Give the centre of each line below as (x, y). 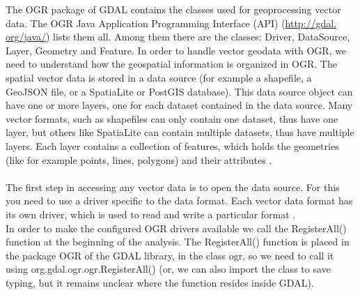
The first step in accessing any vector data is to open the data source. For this (173, 187)
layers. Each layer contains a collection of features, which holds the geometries (172, 145)
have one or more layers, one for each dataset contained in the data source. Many (179, 105)
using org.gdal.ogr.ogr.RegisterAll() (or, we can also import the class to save (168, 269)
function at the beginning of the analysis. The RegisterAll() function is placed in (178, 242)
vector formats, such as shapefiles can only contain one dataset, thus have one (172, 118)
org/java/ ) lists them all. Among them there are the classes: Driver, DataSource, (178, 37)
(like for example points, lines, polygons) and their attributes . (139, 159)
